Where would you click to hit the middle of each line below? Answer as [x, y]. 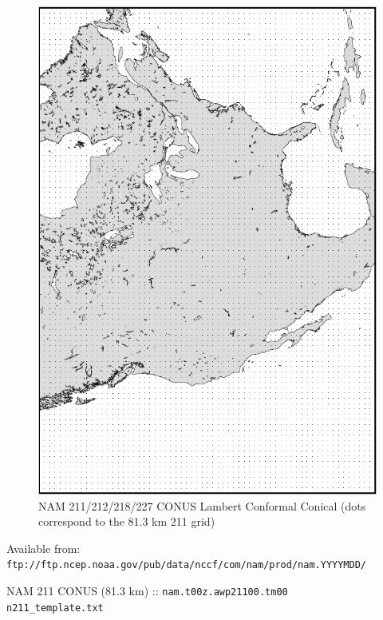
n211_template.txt [55, 608]
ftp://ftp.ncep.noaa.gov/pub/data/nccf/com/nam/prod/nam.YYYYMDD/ [187, 565]
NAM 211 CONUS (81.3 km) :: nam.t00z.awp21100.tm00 [147, 591]
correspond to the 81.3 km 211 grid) [127, 521]
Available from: [43, 548]
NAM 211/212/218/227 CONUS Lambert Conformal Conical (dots [202, 505]
